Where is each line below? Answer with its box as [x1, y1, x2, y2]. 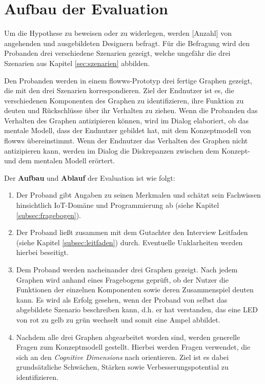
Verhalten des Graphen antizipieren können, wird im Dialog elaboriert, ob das [4, 115, 249, 125]
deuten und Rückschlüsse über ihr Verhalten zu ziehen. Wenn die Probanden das [4, 105, 258, 116]
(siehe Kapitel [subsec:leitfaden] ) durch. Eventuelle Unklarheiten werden [16, 237, 243, 247]
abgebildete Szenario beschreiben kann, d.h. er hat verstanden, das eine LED [16, 304, 258, 315]
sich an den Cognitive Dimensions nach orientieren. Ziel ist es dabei [16, 351, 229, 362]
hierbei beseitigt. [16, 247, 69, 258]
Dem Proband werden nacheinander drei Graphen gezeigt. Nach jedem [16, 264, 238, 274]
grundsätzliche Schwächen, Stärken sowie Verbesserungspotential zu [16, 361, 229, 372]
